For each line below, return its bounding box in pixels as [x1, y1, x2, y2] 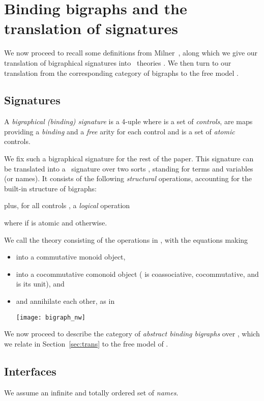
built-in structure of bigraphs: [4, 183, 97, 193]
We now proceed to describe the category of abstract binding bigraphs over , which [4, 328, 260, 339]
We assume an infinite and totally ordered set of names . [4, 387, 179, 397]
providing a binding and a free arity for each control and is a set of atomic [4, 126, 235, 136]
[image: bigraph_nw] [16, 313, 85, 321]
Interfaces [4, 363, 56, 379]
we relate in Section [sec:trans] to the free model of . [4, 338, 168, 349]
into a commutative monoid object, [16, 251, 126, 262]
